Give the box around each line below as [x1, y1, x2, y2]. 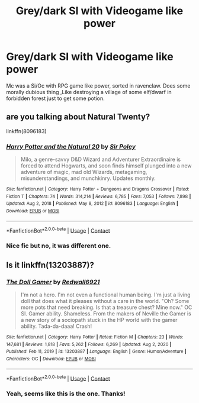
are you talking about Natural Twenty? [6, 112, 150, 122]
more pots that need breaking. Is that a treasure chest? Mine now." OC [20, 304, 192, 311]
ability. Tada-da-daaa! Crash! [20, 323, 92, 330]
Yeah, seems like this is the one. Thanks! [6, 389, 126, 398]
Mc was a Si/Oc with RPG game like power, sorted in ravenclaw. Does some [6, 82, 191, 89]
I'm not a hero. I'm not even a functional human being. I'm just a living [20, 291, 191, 298]
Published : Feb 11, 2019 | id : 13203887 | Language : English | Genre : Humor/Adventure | [6, 349, 187, 354]
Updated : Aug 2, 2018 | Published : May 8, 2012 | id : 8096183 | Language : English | [6, 201, 179, 207]
